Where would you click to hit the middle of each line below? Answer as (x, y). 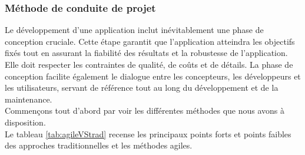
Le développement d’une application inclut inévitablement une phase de (134, 30)
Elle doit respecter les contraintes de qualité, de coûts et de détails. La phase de (149, 64)
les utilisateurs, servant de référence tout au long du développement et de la (142, 88)
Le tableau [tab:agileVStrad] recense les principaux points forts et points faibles (148, 133)
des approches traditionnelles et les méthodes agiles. (99, 145)
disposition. (25, 122)
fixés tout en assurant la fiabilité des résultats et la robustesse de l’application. (146, 53)
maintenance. (29, 99)
